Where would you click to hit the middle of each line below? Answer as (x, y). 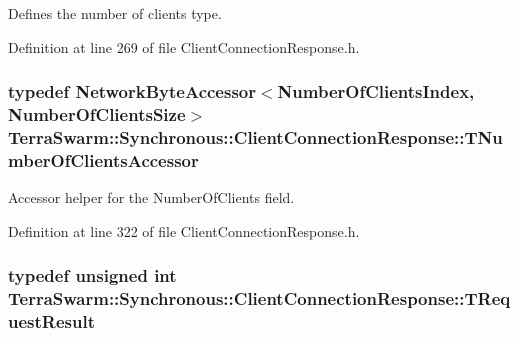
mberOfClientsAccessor (103, 159)
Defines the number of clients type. (115, 13)
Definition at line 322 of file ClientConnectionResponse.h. (184, 230)
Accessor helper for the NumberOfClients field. (151, 197)
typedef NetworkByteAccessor (132, 91)
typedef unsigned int (92, 275)
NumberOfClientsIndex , (376, 91)
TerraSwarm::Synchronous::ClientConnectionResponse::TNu (255, 136)
